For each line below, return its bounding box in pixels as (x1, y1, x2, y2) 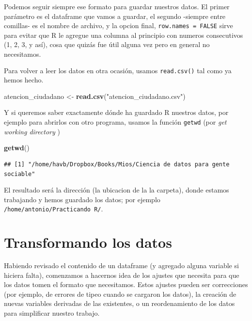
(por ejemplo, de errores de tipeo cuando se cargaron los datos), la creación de (4, 289, 236, 299)
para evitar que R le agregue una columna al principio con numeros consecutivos (4, 30, 243, 40)
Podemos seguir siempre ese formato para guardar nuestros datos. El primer (4, 1, 230, 11)
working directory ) (4, 126, 60, 136)
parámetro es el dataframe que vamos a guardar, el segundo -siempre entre (4, 11, 226, 21)
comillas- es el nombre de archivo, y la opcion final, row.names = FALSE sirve (4, 20, 233, 31)
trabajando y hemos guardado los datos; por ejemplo (4, 194, 160, 204)
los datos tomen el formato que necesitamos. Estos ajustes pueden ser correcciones (4, 279, 248, 289)
